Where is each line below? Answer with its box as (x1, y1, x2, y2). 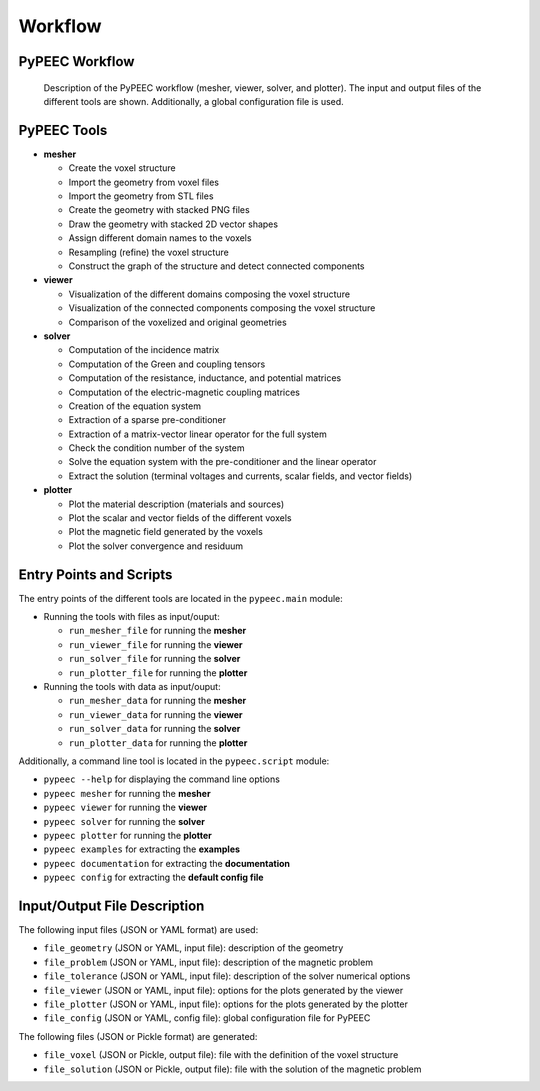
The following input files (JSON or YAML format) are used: (18, 924, 259, 936)
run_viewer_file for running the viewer (68, 638, 244, 650)
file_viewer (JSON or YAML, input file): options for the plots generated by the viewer (43, 984, 404, 996)
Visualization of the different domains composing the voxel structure (68, 288, 350, 300)
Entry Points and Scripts (18, 566, 173, 583)
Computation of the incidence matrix (68, 344, 220, 356)
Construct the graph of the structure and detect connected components (68, 260, 365, 272)
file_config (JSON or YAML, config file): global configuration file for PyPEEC (43, 1012, 371, 1024)
